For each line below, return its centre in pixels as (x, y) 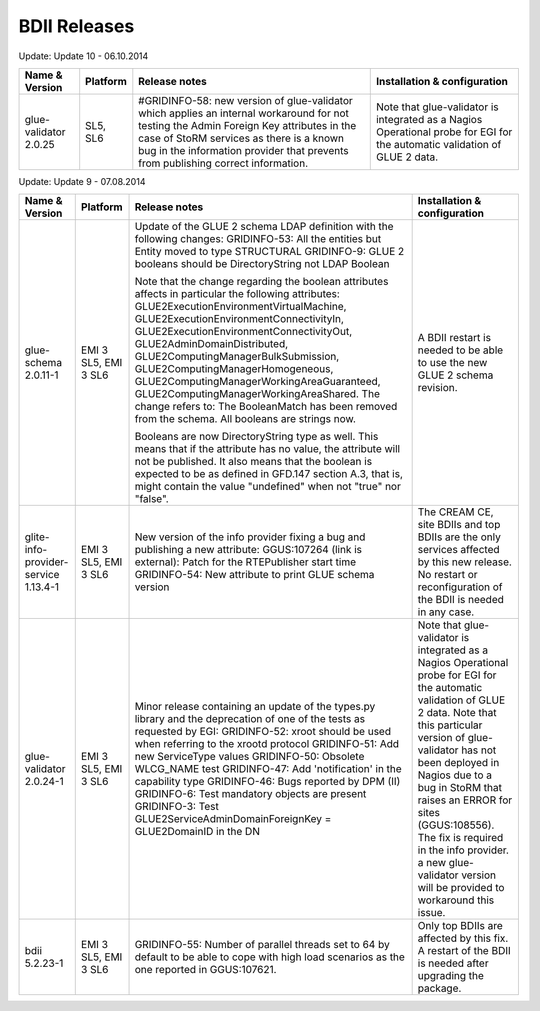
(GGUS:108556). (456, 825)
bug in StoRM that (460, 788)
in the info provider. (463, 850)
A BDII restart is (454, 338)
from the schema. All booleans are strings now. (245, 419)
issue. (431, 913)
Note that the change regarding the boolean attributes (261, 282)
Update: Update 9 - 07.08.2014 (82, 181)
